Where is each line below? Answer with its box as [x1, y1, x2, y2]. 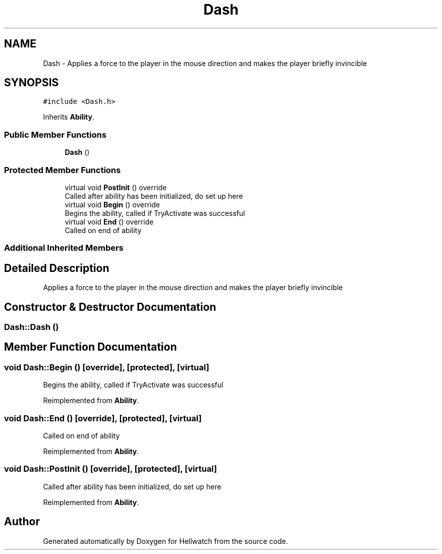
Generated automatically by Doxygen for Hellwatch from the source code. [43, 536, 288, 545]
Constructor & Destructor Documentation [4, 300, 216, 313]
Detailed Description [4, 261, 109, 274]
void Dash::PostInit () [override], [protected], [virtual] [4, 464, 217, 474]
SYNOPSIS [4, 76, 59, 89]
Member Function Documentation [4, 341, 177, 354]
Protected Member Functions [4, 164, 121, 175]
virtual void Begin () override [65, 200, 160, 209]
